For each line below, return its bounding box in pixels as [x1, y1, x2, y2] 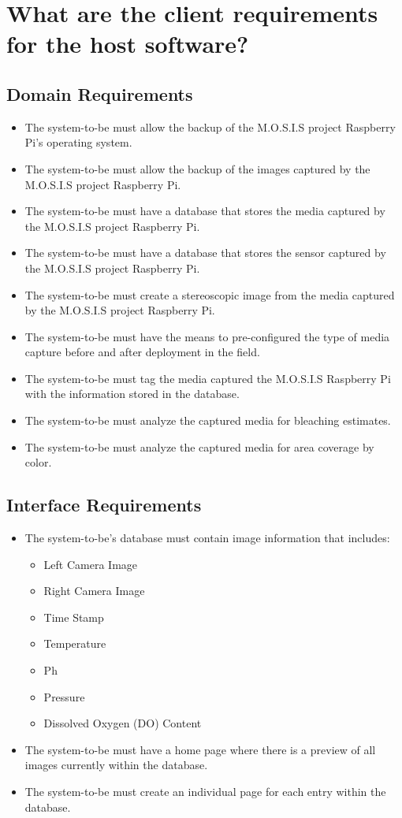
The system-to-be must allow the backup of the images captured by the [24, 160, 370, 177]
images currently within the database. [24, 757, 208, 773]
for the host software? [6, 28, 249, 60]
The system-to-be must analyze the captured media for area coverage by [24, 438, 374, 455]
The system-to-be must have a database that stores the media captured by [24, 203, 385, 219]
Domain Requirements [6, 81, 193, 106]
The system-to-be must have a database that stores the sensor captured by [24, 244, 386, 261]
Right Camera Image [43, 582, 145, 599]
